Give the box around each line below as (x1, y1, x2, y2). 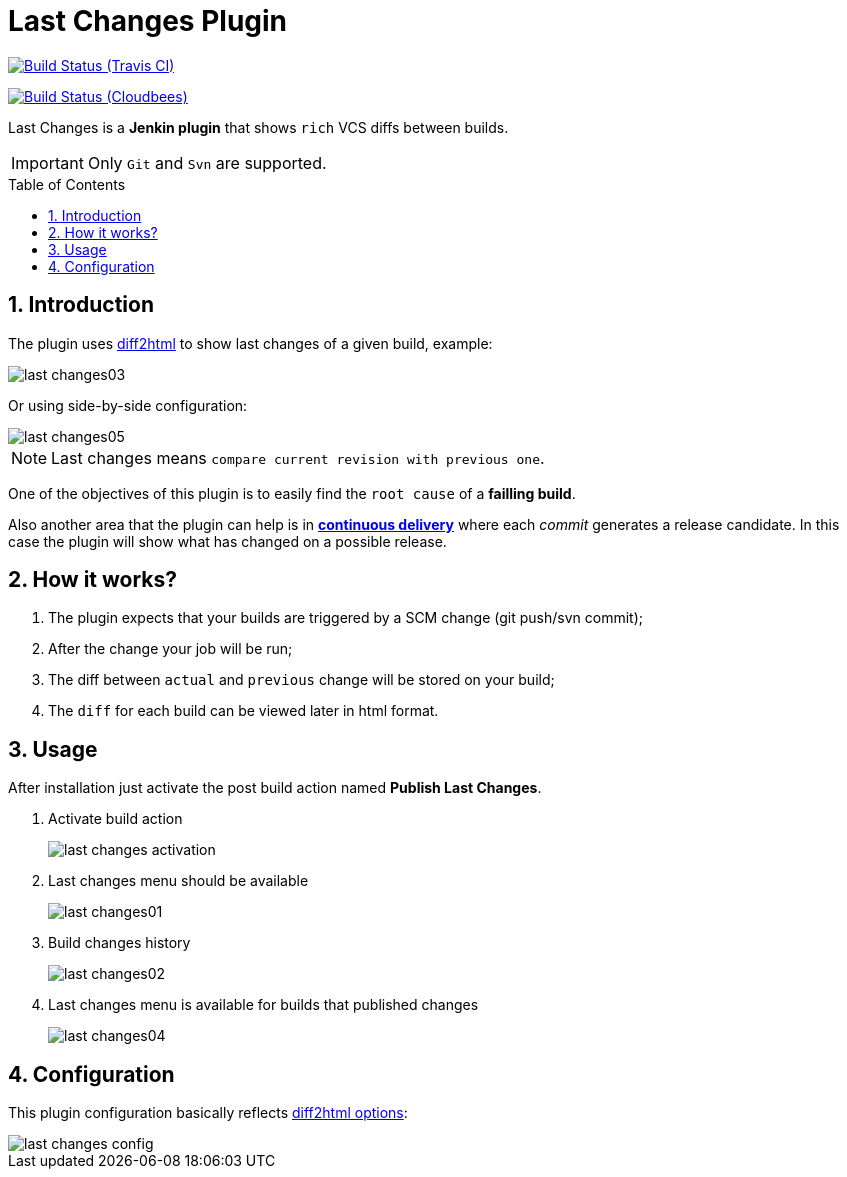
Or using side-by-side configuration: (8, 396, 248, 414)
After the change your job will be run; (48, 640, 293, 658)
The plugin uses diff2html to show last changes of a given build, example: (8, 334, 493, 352)
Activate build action (48, 810, 183, 828)
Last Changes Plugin (8, 4, 288, 38)
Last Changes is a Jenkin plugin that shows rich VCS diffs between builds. (8, 118, 509, 136)
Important (11, 152, 84, 173)
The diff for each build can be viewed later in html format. (48, 702, 439, 720)
